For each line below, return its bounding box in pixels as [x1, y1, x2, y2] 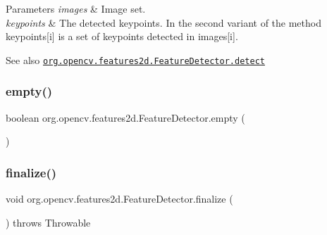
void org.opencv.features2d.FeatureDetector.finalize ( [6, 191, 233, 206]
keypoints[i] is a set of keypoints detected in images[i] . [6, 29, 238, 44]
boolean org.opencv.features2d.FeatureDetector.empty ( [6, 110, 245, 125]
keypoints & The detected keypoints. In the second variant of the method [6, 15, 321, 30]
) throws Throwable [6, 215, 91, 229]
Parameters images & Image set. [6, 1, 146, 15]
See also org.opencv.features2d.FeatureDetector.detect [6, 52, 265, 67]
